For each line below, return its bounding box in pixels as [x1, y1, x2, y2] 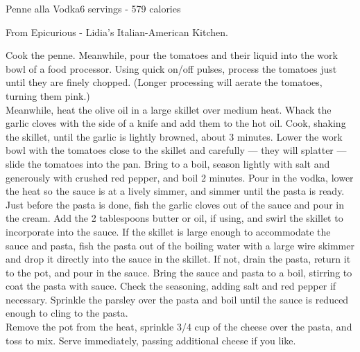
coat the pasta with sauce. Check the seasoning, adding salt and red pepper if [6, 279, 336, 293]
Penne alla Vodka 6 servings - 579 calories [6, 1, 181, 15]
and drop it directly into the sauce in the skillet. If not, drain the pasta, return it [6, 252, 351, 266]
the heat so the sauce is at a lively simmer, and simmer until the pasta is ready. [6, 184, 345, 198]
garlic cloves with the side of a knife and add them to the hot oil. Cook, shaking [6, 116, 346, 130]
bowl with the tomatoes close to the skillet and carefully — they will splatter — [6, 143, 347, 157]
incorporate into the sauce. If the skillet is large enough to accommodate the [6, 224, 331, 238]
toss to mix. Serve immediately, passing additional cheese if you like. [6, 333, 296, 347]
